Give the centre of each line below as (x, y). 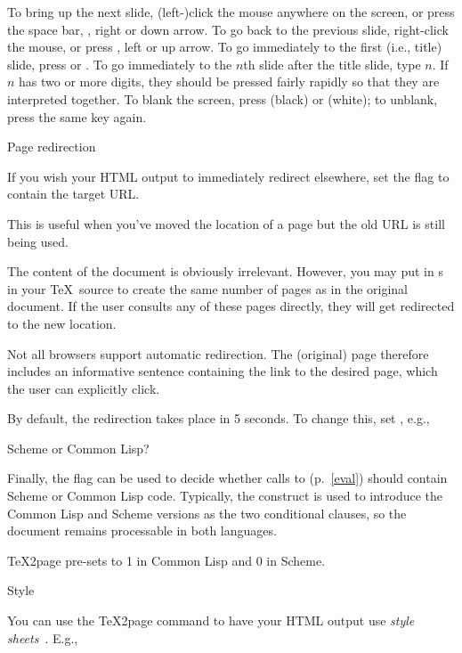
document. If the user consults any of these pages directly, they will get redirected (231, 306)
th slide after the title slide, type (332, 64)
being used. (38, 241)
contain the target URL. (73, 194)
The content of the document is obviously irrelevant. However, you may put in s (225, 271)
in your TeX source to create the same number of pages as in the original (208, 288)
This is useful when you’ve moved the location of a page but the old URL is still (226, 223)
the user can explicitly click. (84, 388)
